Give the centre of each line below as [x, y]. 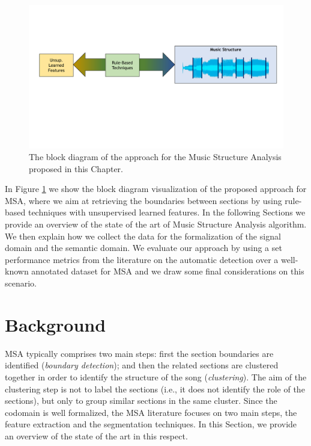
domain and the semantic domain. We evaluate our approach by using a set [143, 248]
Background [56, 324]
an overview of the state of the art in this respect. [96, 435]
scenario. [21, 283]
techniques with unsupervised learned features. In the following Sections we [167, 212]
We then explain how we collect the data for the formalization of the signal [143, 236]
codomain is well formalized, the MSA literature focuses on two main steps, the [151, 412]
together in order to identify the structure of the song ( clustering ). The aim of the [156, 376]
